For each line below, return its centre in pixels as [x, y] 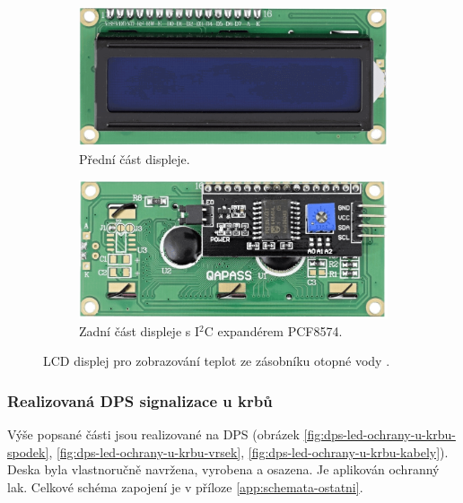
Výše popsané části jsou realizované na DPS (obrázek [153, 434]
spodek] [28, 451]
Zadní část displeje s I [139, 330]
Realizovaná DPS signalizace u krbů [140, 400]
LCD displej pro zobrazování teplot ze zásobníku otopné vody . [217, 361]
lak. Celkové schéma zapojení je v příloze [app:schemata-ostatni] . [185, 486]
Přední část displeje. [135, 158]
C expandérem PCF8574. [273, 330]
